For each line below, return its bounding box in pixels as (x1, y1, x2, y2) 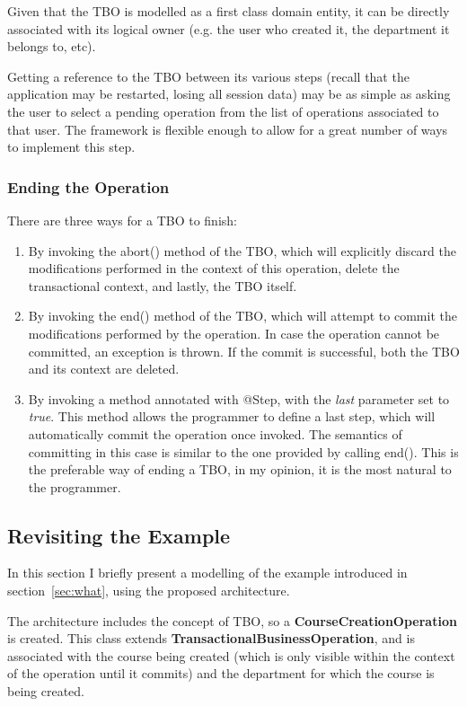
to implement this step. (7, 137, 136, 156)
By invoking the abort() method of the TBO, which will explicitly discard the (28, 241, 456, 260)
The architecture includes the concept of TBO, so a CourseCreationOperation (7, 611, 457, 630)
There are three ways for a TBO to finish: (7, 210, 237, 229)
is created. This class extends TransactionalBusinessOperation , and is (7, 629, 415, 648)
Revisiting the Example (7, 521, 231, 549)
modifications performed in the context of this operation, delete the (28, 259, 400, 278)
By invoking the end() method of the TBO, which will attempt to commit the (28, 306, 457, 325)
